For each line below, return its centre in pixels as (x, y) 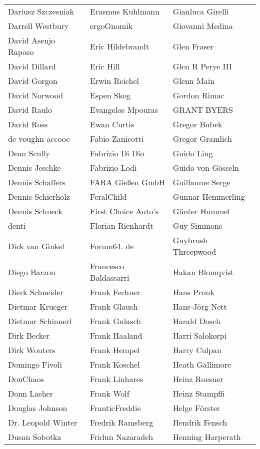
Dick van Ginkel (36, 246)
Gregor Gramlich (202, 139)
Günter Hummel (201, 211)
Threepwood (194, 251)
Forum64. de (112, 246)
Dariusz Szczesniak (41, 11)
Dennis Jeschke (34, 168)
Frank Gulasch (115, 321)
